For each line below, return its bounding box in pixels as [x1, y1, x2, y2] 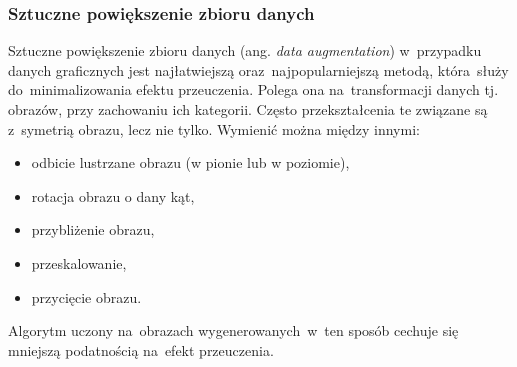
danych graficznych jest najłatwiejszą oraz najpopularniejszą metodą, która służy [8, 59, 509, 80]
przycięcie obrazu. [31, 286, 142, 307]
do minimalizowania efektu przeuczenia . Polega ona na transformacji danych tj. [8, 79, 499, 100]
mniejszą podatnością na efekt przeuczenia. [8, 339, 274, 360]
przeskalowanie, [31, 252, 127, 273]
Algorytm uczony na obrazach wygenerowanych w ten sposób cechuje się [8, 320, 459, 341]
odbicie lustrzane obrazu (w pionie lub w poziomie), [31, 152, 350, 173]
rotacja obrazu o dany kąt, [31, 185, 195, 206]
